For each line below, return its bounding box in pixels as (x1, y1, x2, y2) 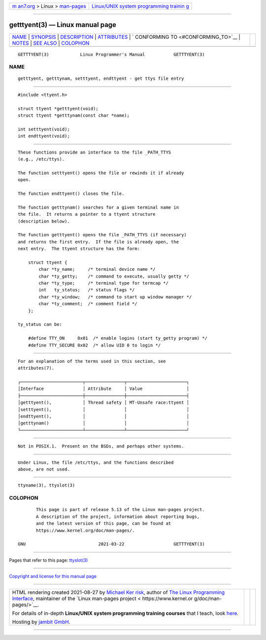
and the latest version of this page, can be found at (36, 521, 171, 526)
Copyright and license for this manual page (9, 574, 97, 579)
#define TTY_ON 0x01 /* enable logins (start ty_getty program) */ (28, 335, 208, 341)
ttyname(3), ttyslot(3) (18, 482, 75, 488)
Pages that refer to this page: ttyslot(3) (9, 557, 88, 563)
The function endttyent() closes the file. (18, 191, 125, 196)
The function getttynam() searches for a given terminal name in (18, 204, 179, 210)
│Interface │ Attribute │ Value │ (18, 386, 190, 391)
